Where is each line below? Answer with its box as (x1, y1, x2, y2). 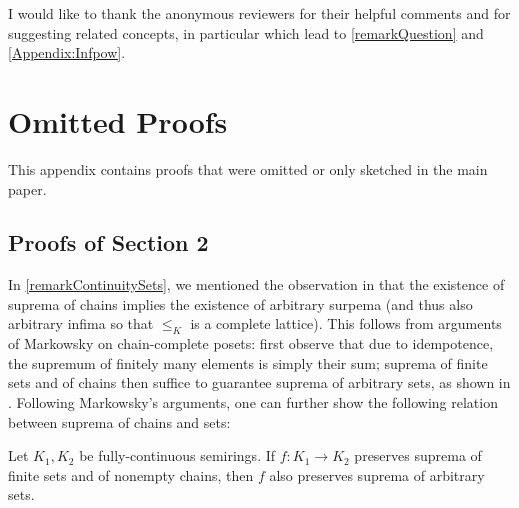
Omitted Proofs (8, 100, 228, 141)
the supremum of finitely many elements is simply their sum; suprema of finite (8, 352, 488, 373)
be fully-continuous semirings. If (79, 445, 276, 466)
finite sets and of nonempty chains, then (8, 464, 254, 485)
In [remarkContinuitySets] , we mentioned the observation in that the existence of (8, 274, 505, 295)
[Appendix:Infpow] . (8, 42, 126, 63)
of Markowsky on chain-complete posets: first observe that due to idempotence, (8, 333, 494, 354)
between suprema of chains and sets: (8, 411, 231, 432)
